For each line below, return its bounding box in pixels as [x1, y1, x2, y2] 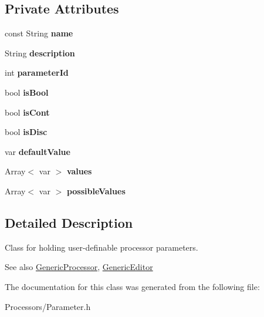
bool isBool [5, 86, 49, 98]
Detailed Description [5, 213, 133, 231]
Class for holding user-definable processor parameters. [5, 241, 198, 253]
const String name [5, 27, 73, 39]
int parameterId [5, 66, 69, 79]
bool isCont [5, 106, 50, 118]
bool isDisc [5, 126, 48, 138]
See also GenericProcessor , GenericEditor [5, 261, 153, 273]
